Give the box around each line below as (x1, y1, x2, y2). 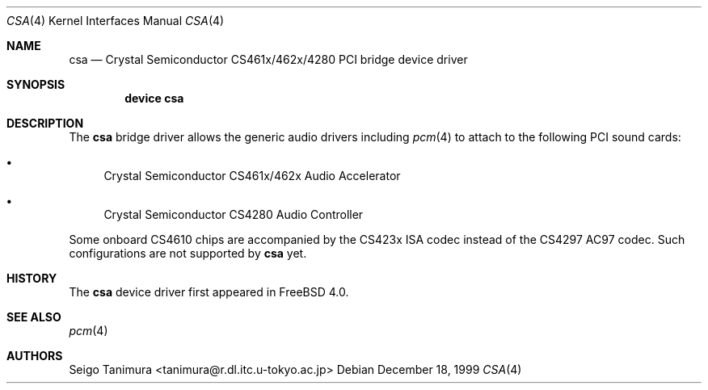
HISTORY (6, 271, 57, 285)
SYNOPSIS (6, 78, 65, 91)
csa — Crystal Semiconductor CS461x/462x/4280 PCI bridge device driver (69, 52, 468, 66)
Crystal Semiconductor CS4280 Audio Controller (103, 208, 364, 221)
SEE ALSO (6, 310, 61, 324)
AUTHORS (6, 349, 63, 363)
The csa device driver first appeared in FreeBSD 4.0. (69, 285, 349, 299)
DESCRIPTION (6, 116, 84, 130)
